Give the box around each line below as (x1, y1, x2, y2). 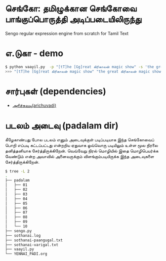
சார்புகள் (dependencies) (5, 86, 106, 97)
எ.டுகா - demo (5, 48, 63, 59)
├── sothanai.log (5, 233, 41, 238)
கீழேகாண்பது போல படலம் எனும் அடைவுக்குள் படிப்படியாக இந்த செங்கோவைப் (5, 136, 155, 142)
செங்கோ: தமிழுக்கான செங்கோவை (5, 3, 137, 14)
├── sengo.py (5, 228, 32, 233)
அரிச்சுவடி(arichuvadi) (12, 102, 57, 108)
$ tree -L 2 (5, 169, 30, 174)
